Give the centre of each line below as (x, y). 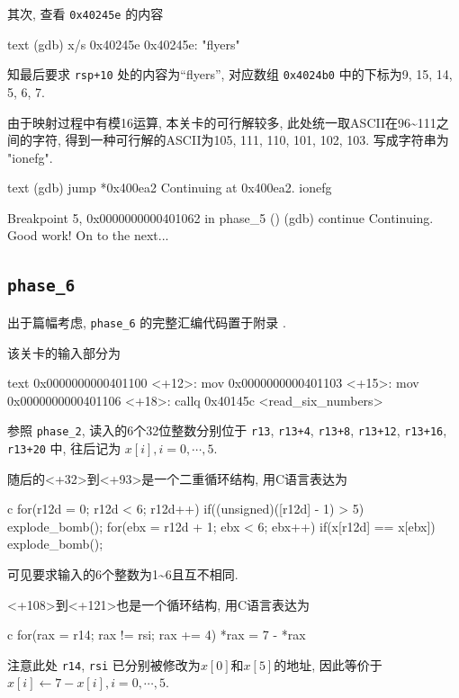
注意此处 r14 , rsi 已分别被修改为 (104, 664)
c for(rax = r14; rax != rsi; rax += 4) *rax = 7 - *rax (157, 635)
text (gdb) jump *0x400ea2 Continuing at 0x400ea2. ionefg (170, 188)
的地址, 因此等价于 (328, 664)
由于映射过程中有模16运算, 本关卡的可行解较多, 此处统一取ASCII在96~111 (222, 122)
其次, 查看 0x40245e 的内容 (85, 13)
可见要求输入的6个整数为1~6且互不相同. (123, 573)
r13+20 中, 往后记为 (64, 447)
